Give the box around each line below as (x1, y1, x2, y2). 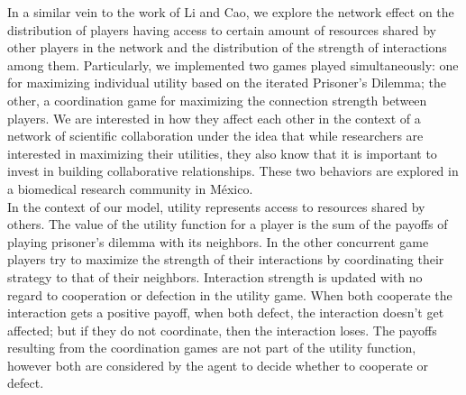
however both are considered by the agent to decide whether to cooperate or (7, 355, 428, 374)
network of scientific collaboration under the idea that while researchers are (7, 126, 424, 145)
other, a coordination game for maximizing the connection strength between (7, 90, 427, 109)
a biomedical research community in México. (7, 179, 253, 197)
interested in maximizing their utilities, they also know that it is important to (7, 143, 437, 162)
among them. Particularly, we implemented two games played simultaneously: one (7, 55, 459, 74)
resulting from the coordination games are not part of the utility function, (7, 338, 416, 357)
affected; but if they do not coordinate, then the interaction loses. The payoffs (7, 320, 437, 339)
